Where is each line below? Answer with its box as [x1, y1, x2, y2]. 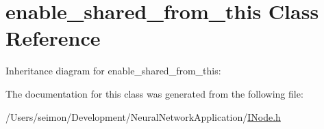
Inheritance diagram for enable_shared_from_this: [5, 63, 221, 78]
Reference [5, 24, 101, 52]
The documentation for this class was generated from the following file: [5, 86, 303, 100]
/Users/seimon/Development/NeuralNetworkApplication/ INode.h [5, 109, 281, 124]
